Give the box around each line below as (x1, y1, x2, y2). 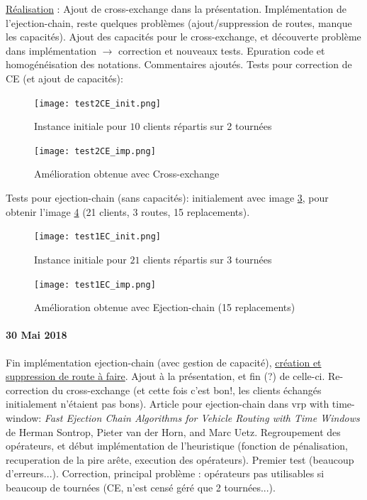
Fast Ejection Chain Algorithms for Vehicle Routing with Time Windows (44, 410, 360, 425)
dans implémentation (6, 43, 97, 58)
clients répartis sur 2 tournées (143, 119, 272, 134)
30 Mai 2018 (6, 327, 67, 342)
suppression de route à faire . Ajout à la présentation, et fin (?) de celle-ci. (6, 369, 325, 384)
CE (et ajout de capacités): (6, 70, 123, 85)
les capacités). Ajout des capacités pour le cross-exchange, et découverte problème (6, 29, 361, 44)
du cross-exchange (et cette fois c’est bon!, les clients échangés (52, 382, 322, 397)
